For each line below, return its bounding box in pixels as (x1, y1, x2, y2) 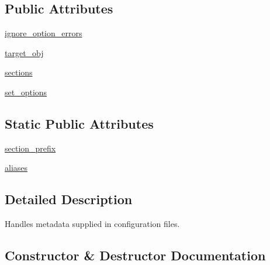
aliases (5, 161, 28, 174)
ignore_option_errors (5, 27, 82, 39)
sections (5, 66, 33, 78)
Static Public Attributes (5, 114, 154, 132)
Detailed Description (5, 190, 133, 208)
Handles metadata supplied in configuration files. (5, 218, 180, 230)
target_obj (5, 46, 44, 58)
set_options (5, 85, 47, 98)
